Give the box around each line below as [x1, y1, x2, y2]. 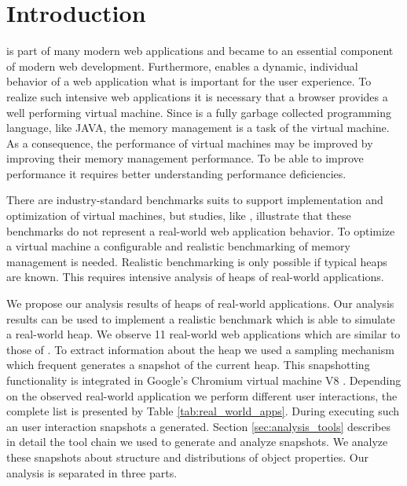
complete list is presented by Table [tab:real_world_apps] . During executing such [6, 403, 400, 419]
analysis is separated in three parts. [6, 464, 178, 481]
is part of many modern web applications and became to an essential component [6, 42, 394, 59]
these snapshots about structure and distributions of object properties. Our [6, 448, 368, 465]
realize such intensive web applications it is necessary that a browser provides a [6, 88, 388, 104]
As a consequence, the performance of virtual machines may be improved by [6, 134, 373, 151]
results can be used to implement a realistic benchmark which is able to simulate [6, 310, 395, 327]
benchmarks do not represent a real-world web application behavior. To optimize [6, 222, 395, 239]
